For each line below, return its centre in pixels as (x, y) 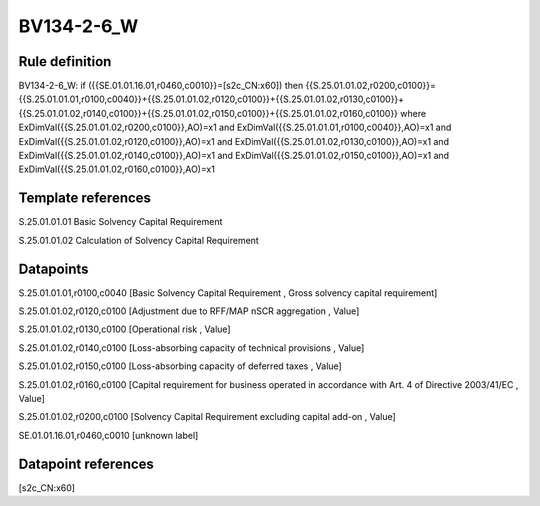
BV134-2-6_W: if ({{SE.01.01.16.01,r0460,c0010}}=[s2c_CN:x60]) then (161, 86)
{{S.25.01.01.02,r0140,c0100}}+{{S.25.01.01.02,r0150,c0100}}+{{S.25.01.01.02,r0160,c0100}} (208, 113)
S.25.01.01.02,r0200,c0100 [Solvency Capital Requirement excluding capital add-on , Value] (207, 417)
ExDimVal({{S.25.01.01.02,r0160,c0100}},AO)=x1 (116, 169)
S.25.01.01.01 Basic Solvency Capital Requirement (120, 222)
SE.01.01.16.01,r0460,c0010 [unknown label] (108, 435)
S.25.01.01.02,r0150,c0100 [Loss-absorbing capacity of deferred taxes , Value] (180, 366)
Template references (85, 198)
